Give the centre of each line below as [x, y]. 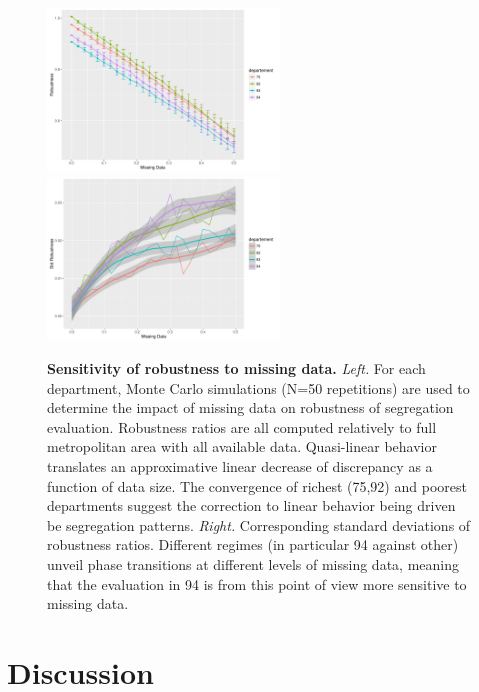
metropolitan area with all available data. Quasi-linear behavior [242, 446]
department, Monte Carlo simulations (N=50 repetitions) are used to [258, 387]
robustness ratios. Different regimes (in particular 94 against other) [253, 544]
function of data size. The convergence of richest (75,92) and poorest [257, 485]
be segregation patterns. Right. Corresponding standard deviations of [259, 524]
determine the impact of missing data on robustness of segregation [250, 407]
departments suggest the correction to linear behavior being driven [251, 505]
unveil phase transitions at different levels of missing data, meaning [253, 564]
